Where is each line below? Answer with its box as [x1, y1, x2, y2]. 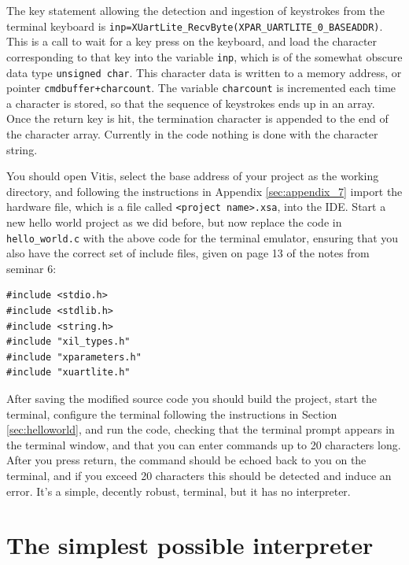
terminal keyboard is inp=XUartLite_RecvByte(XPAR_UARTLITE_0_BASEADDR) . [6, 17, 383, 34]
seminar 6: [6, 260, 57, 276]
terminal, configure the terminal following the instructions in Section [6, 405, 337, 422]
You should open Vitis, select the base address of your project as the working [6, 168, 379, 184]
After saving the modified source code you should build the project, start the [6, 390, 378, 407]
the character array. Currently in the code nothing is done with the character [6, 126, 378, 142]
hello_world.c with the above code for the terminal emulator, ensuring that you [6, 229, 399, 246]
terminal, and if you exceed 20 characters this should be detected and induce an [6, 467, 392, 483]
